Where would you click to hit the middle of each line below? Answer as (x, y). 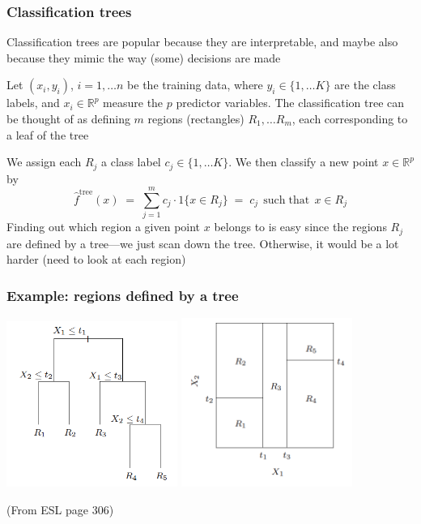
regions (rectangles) (196, 118)
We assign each (44, 162)
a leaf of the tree (48, 134)
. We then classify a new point (304, 162)
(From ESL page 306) (60, 510)
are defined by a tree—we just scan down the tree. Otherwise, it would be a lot (203, 243)
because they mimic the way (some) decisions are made (144, 57)
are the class (365, 85)
